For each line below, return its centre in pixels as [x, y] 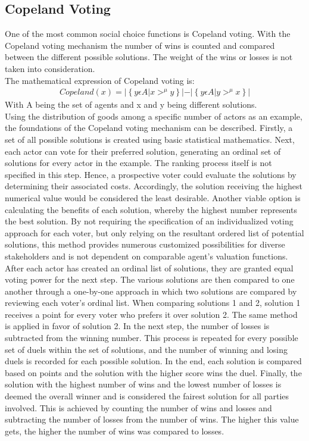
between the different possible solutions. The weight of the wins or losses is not [149, 57]
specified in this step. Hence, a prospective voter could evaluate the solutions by [151, 174]
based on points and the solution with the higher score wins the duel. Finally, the [153, 372]
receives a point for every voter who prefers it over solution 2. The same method [151, 314]
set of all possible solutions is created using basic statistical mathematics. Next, [150, 139]
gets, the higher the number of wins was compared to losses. [115, 431]
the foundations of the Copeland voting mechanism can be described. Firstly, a [149, 128]
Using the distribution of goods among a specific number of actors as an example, [154, 116]
